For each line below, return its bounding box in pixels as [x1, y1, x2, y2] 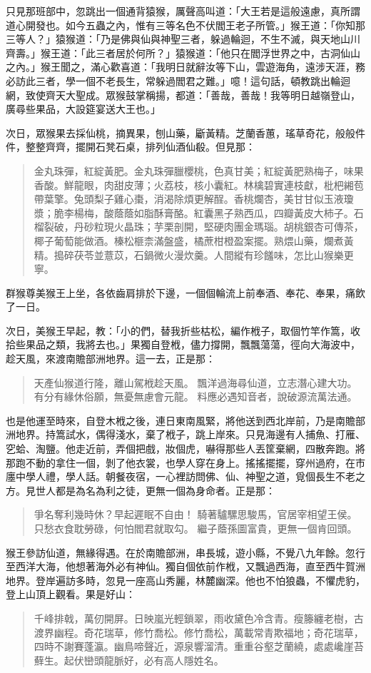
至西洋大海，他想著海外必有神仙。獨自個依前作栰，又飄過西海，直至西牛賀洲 [6, 559, 365, 574]
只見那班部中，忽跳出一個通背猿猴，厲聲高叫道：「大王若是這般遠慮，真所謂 [6, 4, 360, 18]
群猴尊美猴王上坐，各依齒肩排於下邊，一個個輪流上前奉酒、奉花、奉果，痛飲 [6, 285, 365, 300]
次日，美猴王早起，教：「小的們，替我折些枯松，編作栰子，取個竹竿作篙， [6, 323, 350, 338]
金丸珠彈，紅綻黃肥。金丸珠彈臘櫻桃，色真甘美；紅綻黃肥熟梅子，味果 [34, 163, 364, 178]
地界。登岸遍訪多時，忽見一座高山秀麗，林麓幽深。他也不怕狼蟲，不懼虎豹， [6, 572, 365, 587]
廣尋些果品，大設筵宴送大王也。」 [6, 101, 161, 116]
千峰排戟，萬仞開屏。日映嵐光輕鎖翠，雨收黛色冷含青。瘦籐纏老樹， [34, 610, 354, 625]
